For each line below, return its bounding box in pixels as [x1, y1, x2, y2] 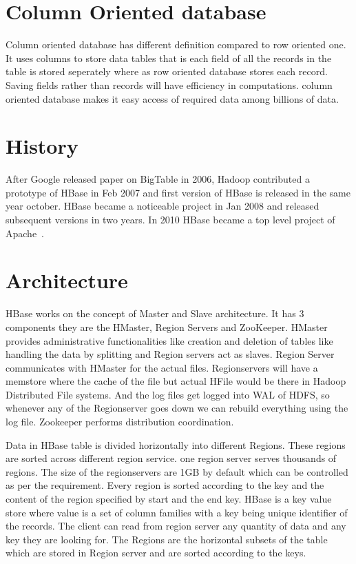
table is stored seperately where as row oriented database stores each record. [6, 64, 328, 79]
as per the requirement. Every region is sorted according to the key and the [6, 478, 324, 492]
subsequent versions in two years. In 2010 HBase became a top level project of [6, 212, 335, 226]
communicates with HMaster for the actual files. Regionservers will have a [6, 360, 318, 374]
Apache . [6, 225, 45, 240]
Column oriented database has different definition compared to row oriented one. [6, 37, 346, 52]
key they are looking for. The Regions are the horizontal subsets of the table [6, 532, 328, 546]
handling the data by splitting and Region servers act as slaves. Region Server [6, 347, 335, 361]
